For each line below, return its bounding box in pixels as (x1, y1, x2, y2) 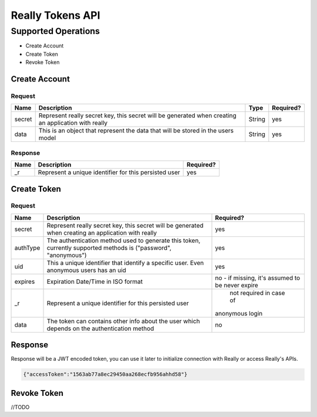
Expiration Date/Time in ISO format (46, 277, 143, 286)
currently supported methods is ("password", (46, 243, 171, 252)
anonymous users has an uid (46, 266, 126, 274)
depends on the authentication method (46, 324, 154, 333)
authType (14, 243, 41, 252)
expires (14, 277, 35, 286)
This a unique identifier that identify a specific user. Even (46, 259, 204, 267)
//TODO (11, 404, 30, 411)
